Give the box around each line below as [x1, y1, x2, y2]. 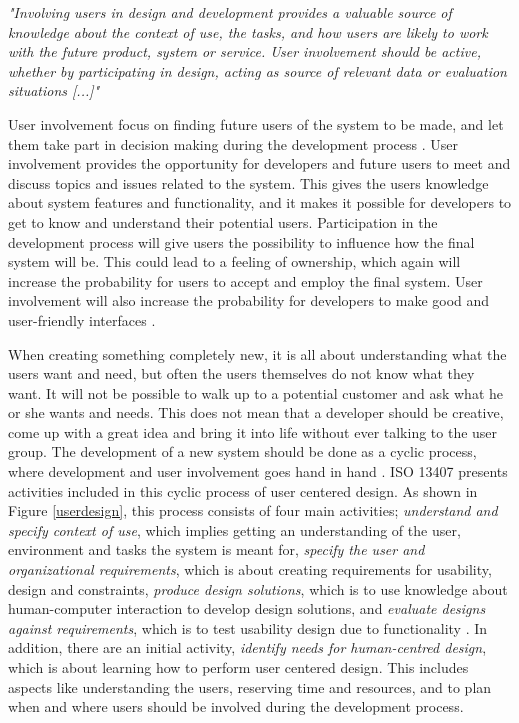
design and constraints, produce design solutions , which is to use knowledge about [8, 578, 508, 599]
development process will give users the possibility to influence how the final [8, 231, 475, 252]
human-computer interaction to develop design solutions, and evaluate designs [8, 598, 486, 619]
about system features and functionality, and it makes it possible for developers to [8, 192, 512, 213]
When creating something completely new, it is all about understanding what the [8, 343, 507, 364]
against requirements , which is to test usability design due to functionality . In [8, 617, 488, 638]
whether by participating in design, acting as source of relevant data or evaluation [8, 60, 507, 81]
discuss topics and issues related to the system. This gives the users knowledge [8, 172, 489, 193]
